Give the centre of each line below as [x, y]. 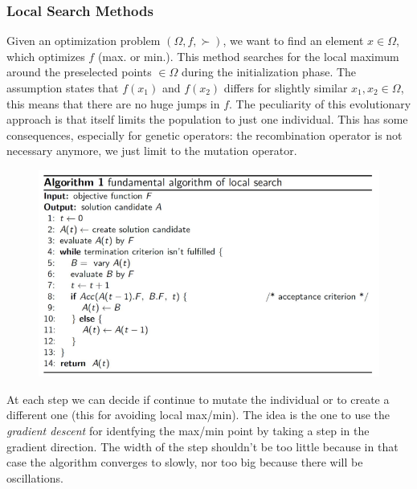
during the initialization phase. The [269, 72]
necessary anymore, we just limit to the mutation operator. [152, 151]
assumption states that [63, 88]
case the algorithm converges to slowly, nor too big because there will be [185, 462]
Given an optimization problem [84, 41]
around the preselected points [79, 72]
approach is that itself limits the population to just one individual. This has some [207, 119]
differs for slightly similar [286, 88]
